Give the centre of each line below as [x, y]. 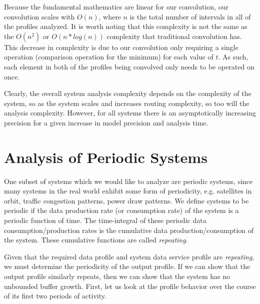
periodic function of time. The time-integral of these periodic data [105, 220]
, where [110, 16]
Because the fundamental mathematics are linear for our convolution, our [116, 6]
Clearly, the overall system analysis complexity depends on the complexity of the [128, 93]
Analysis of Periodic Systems [106, 157]
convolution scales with [39, 16]
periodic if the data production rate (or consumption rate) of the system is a [121, 210]
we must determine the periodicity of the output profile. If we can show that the [127, 266]
